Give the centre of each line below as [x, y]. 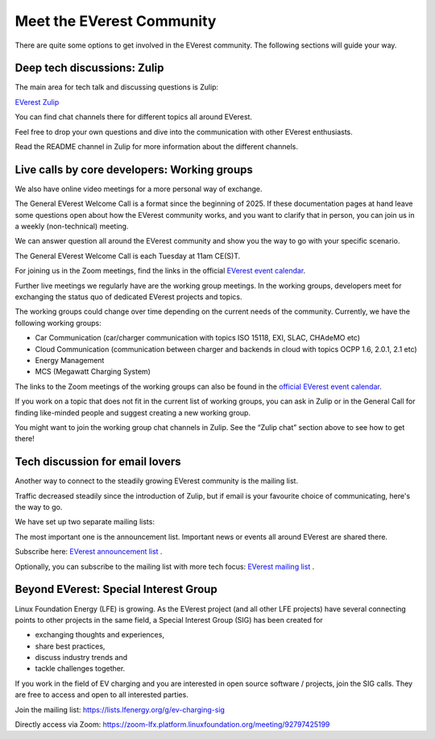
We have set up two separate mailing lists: [85, 522]
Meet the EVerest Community [116, 21]
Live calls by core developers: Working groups [134, 169]
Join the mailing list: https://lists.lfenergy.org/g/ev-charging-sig [120, 709]
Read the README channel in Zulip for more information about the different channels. [156, 147]
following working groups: [58, 323]
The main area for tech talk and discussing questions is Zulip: [117, 87]
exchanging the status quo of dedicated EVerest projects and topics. [128, 297]
